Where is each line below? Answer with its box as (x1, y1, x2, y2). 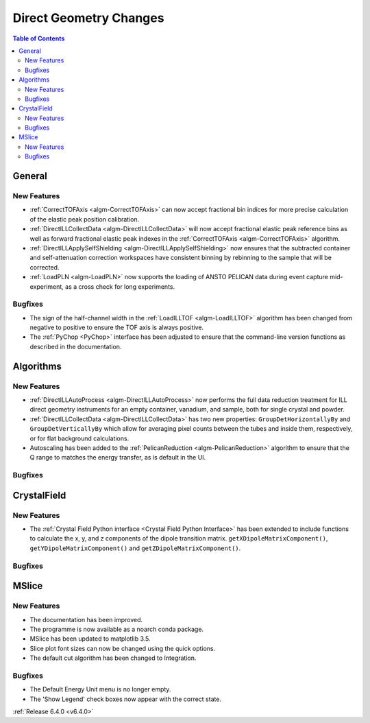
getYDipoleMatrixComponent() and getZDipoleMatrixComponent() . (29, 544, 241, 552)
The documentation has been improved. (29, 615, 143, 624)
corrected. (29, 263, 60, 271)
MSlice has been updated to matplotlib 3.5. (29, 635, 151, 643)
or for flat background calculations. (29, 434, 129, 442)
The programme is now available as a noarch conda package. (29, 625, 204, 633)
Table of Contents (12, 34, 65, 43)
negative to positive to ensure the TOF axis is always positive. (29, 323, 204, 332)
